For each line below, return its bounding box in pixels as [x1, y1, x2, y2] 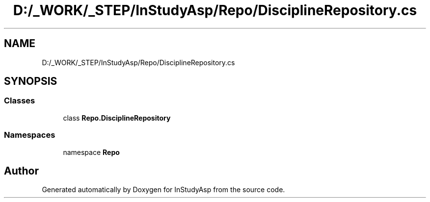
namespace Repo [63, 148, 120, 156]
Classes [4, 96, 35, 106]
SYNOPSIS [4, 75, 57, 88]
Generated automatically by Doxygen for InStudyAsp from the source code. [42, 185, 285, 194]
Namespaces [4, 130, 55, 140]
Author [4, 164, 39, 177]
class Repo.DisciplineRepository [63, 113, 171, 122]
